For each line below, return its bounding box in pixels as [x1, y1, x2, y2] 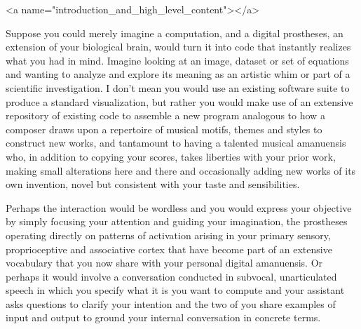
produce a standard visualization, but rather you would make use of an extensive [6, 94, 353, 109]
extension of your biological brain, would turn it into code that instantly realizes [6, 39, 351, 54]
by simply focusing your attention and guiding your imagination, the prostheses [6, 214, 348, 229]
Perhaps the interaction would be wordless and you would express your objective [6, 200, 352, 215]
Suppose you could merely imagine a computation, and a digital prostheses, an [6, 25, 343, 40]
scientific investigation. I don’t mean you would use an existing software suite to [6, 80, 350, 95]
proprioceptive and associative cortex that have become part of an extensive [6, 241, 332, 256]
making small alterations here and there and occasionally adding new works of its [6, 163, 356, 177]
